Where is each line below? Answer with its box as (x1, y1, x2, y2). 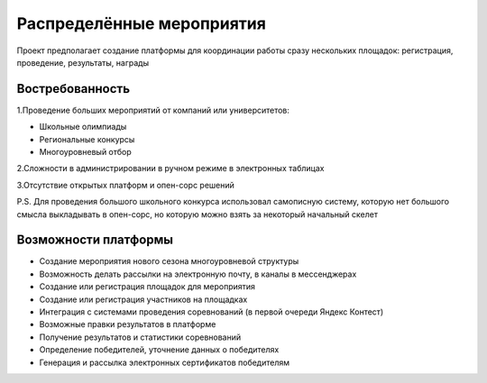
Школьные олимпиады (39, 122, 127, 132)
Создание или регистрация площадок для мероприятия (39, 281, 256, 292)
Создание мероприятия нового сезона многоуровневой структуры (39, 256, 299, 267)
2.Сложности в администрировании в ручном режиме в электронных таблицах (16, 163, 325, 174)
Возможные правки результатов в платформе (39, 319, 216, 330)
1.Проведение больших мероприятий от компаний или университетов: (16, 105, 290, 115)
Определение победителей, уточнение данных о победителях (39, 344, 280, 355)
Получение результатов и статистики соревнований (39, 332, 242, 342)
